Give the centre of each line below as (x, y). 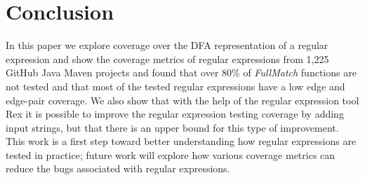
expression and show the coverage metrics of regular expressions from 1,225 (167, 58)
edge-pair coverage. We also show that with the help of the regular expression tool (182, 100)
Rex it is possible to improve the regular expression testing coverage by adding (175, 114)
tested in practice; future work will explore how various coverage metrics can (171, 154)
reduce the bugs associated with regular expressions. (118, 168)
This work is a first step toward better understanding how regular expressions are (181, 141)
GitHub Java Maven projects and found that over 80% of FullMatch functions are (181, 72)
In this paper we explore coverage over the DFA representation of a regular (167, 45)
